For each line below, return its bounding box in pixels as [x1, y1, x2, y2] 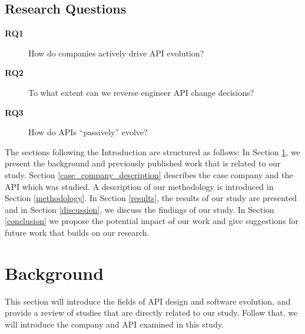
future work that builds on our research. [5, 226, 150, 238]
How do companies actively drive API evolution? [28, 46, 204, 59]
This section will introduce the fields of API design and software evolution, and [5, 295, 291, 307]
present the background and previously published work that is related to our [5, 157, 281, 169]
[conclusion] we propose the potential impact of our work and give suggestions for [5, 215, 299, 227]
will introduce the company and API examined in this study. [5, 318, 224, 330]
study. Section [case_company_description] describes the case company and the [5, 168, 293, 181]
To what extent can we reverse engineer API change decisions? [28, 86, 254, 98]
